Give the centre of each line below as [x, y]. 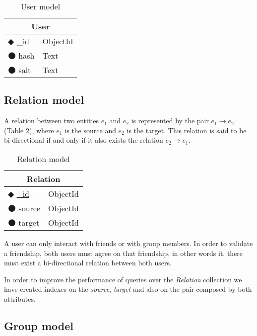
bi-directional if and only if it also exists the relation [84, 140]
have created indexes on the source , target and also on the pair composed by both [128, 289]
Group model [39, 325]
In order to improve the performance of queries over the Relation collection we [123, 279]
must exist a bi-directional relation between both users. [88, 263]
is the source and [90, 130]
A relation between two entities [52, 121]
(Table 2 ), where [29, 130]
